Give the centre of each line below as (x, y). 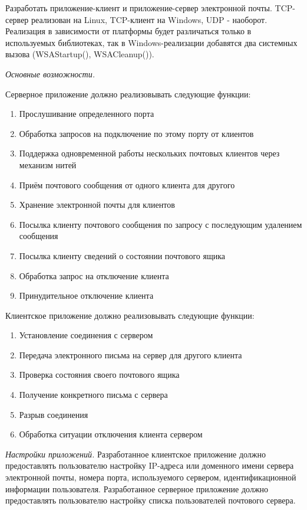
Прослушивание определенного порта (87, 114)
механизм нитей (48, 164)
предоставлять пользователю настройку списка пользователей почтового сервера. (151, 500)
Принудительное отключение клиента (86, 295)
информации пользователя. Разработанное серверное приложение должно (137, 488)
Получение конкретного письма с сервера (93, 395)
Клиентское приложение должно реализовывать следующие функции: (130, 315)
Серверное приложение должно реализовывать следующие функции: (128, 94)
